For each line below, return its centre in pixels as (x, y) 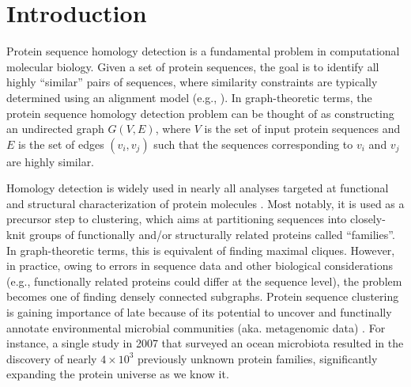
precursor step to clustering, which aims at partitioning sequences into (177, 219)
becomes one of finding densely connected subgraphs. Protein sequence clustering (203, 296)
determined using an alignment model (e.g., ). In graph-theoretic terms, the (189, 97)
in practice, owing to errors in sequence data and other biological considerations (200, 266)
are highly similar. (51, 161)
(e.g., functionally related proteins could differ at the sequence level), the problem (204, 281)
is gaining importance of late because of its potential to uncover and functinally (199, 312)
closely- (368, 219)
